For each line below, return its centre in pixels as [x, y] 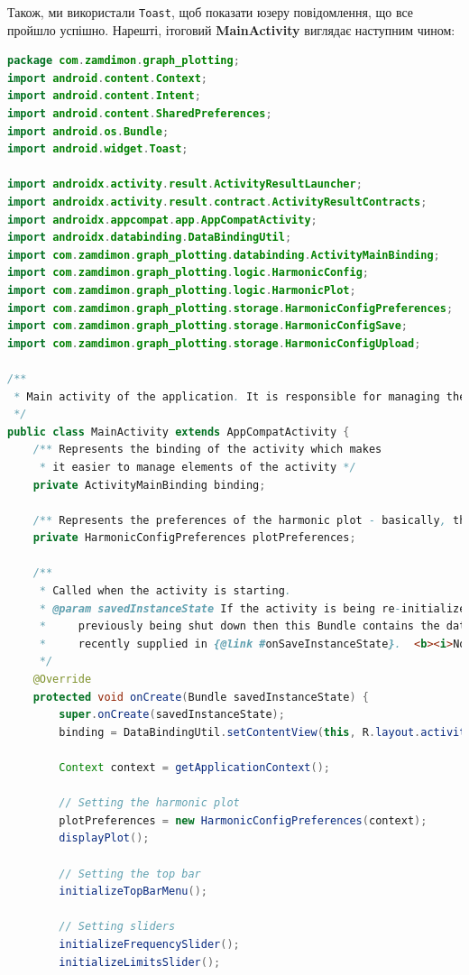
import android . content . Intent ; [104, 96]
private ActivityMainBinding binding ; [149, 485]
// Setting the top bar [130, 874]
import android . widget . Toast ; [98, 149]
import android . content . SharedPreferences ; [140, 114]
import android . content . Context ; [108, 78]
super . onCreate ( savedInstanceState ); [172, 715]
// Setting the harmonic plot [149, 803]
